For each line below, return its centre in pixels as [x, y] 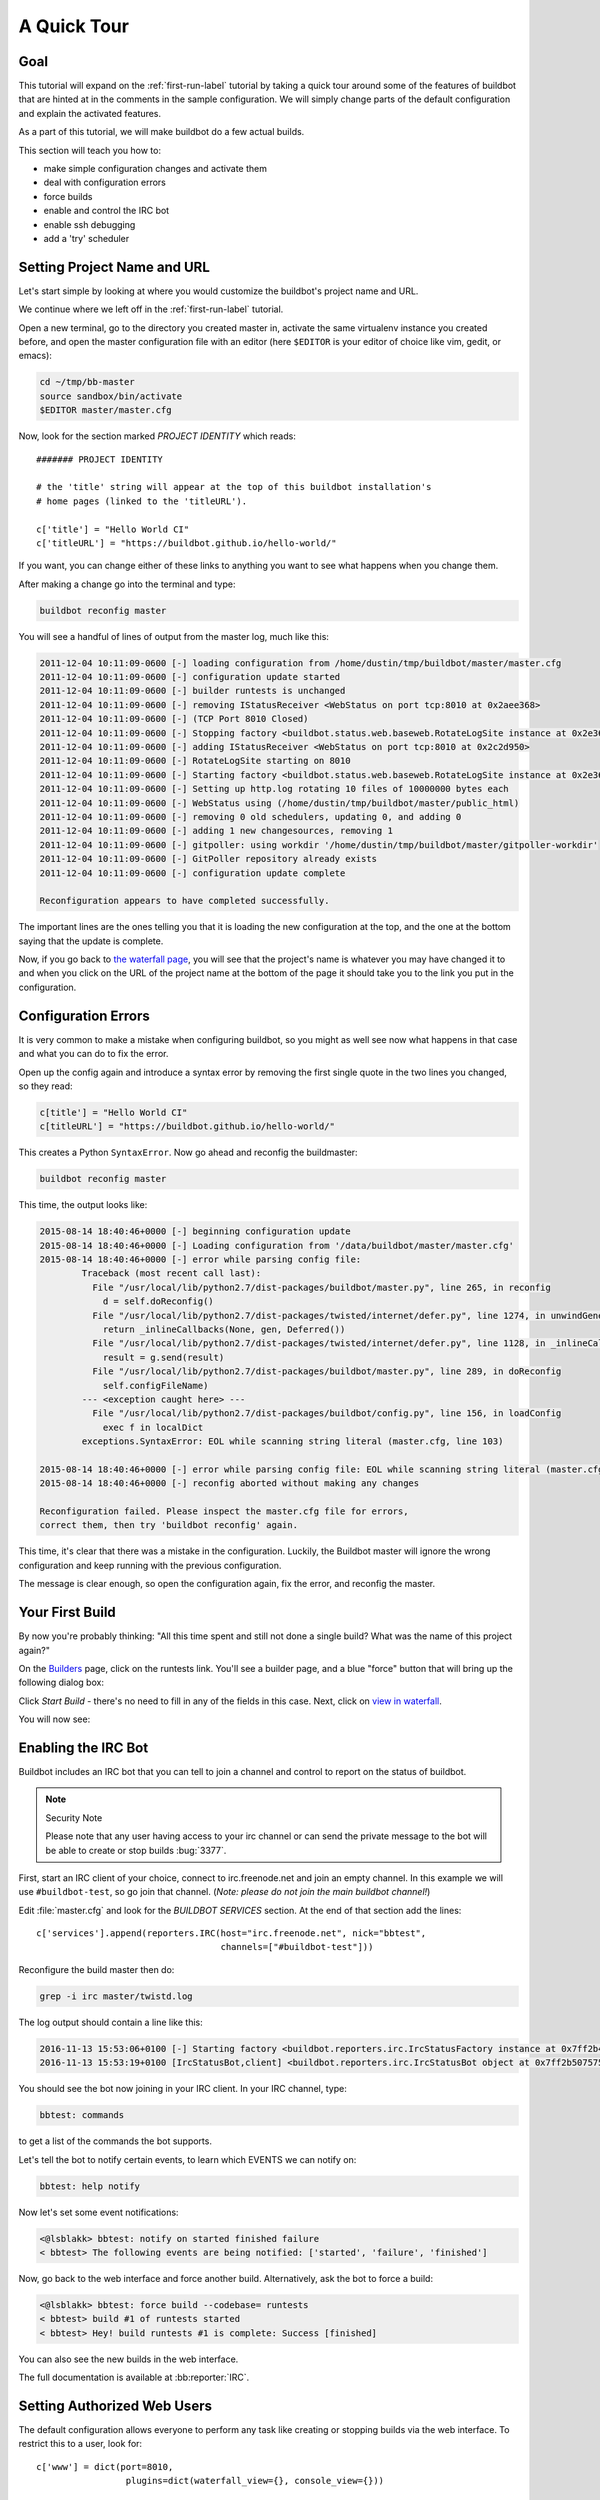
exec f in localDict [153, 1427]
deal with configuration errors [105, 182]
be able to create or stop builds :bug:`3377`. [136, 1850]
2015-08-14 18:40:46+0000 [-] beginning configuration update [195, 1231]
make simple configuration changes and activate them [155, 169]
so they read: [46, 1086]
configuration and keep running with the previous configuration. [150, 1565]
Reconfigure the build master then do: [96, 1969]
